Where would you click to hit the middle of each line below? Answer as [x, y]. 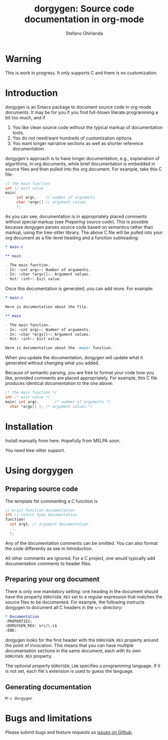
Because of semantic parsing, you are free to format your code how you [80, 373]
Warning [23, 59]
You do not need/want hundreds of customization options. [72, 138]
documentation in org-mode [84, 19]
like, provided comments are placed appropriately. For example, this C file [81, 378]
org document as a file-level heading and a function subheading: [72, 238]
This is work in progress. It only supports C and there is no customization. [81, 73]
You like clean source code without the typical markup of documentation [88, 127]
